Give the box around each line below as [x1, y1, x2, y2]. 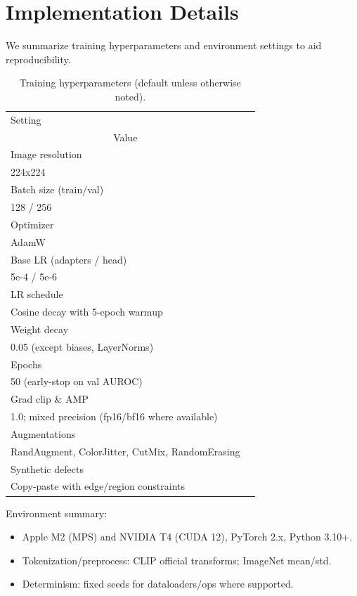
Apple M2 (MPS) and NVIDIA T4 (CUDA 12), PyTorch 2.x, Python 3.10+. [22, 529, 353, 544]
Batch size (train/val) [11, 182, 104, 197]
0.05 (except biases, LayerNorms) [11, 339, 154, 354]
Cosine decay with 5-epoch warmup [11, 304, 163, 319]
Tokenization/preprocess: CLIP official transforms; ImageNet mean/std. [22, 552, 332, 567]
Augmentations [11, 426, 76, 441]
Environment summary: [6, 505, 108, 520]
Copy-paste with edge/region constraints [11, 479, 186, 493]
